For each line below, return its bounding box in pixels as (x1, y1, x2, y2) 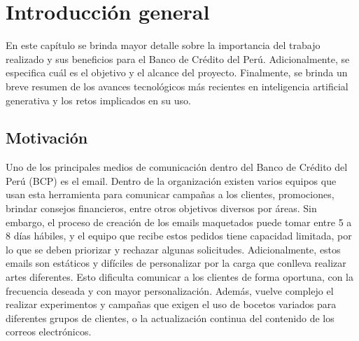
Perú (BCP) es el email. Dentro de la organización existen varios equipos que (6, 173, 337, 188)
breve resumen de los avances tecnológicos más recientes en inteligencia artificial (6, 78, 349, 93)
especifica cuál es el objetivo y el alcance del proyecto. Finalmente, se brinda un (6, 65, 348, 80)
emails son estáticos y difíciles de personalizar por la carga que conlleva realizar (6, 256, 346, 270)
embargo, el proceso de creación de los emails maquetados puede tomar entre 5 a (6, 214, 352, 229)
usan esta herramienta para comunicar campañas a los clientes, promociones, (6, 187, 335, 202)
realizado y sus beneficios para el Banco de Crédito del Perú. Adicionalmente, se (6, 51, 350, 66)
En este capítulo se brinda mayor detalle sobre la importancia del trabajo (6, 38, 321, 53)
